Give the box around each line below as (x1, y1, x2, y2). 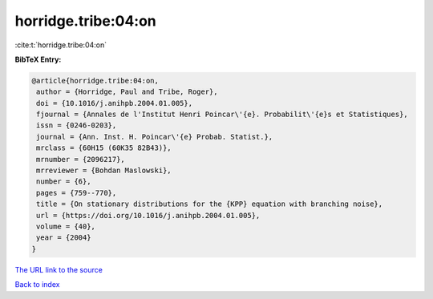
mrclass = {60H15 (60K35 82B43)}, (36, 143, 172, 152)
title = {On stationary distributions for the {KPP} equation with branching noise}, (36, 200, 383, 208)
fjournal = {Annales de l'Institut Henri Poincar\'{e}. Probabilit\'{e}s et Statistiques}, (36, 110, 408, 119)
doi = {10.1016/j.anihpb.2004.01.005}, (36, 99, 192, 107)
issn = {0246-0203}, (36, 121, 117, 130)
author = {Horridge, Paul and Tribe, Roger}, (36, 87, 218, 96)
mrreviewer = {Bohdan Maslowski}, (36, 166, 172, 176)
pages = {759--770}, (36, 188, 117, 197)
